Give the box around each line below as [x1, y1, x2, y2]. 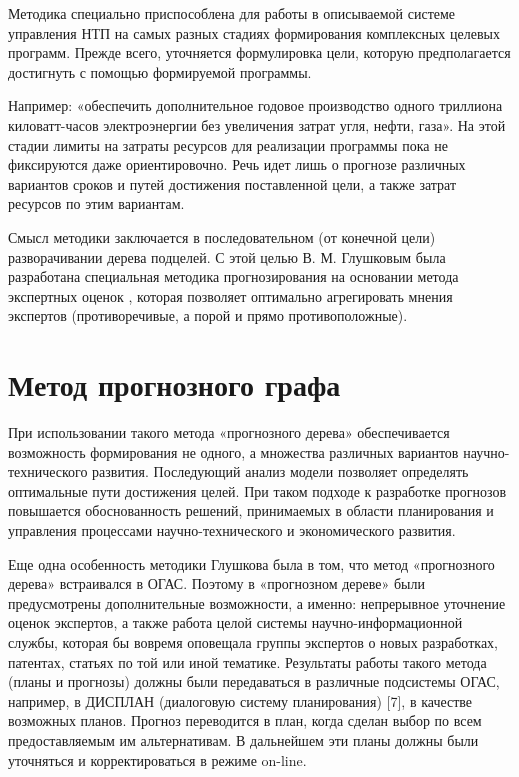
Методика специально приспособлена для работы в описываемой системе [8, 3, 456, 23]
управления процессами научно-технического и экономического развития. [8, 520, 456, 540]
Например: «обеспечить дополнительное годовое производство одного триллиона [8, 95, 503, 116]
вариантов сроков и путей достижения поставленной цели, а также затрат [8, 173, 457, 194]
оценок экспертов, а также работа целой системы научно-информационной [8, 612, 463, 633]
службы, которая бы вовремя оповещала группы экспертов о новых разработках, [8, 631, 499, 652]
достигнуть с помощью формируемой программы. [8, 61, 312, 82]
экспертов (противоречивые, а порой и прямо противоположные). [8, 305, 408, 326]
